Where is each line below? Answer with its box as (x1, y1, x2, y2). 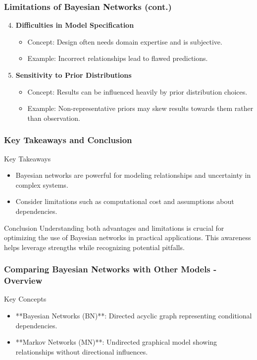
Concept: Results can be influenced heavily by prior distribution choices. (27, 86, 248, 97)
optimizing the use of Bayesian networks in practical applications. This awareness (4, 232, 251, 243)
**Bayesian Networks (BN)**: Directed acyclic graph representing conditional (15, 310, 252, 321)
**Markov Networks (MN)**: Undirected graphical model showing (15, 337, 217, 347)
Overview (4, 274, 43, 287)
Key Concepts (4, 294, 47, 304)
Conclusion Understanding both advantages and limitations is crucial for (4, 222, 224, 233)
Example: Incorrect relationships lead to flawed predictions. (27, 53, 208, 63)
